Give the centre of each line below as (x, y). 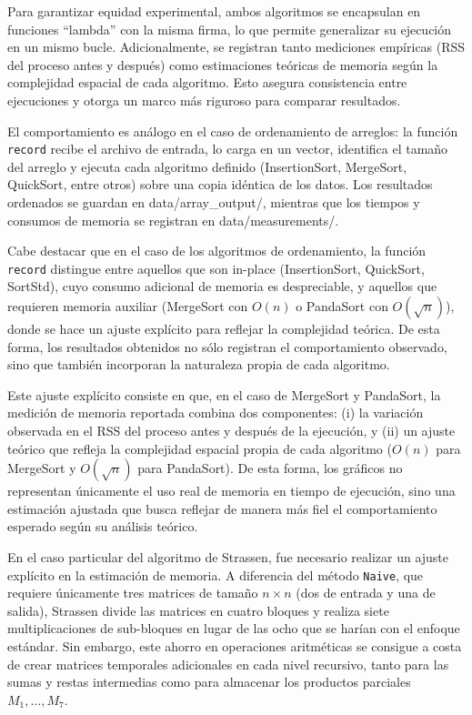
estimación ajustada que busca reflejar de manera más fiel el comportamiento (222, 508)
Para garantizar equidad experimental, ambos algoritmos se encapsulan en (214, 11)
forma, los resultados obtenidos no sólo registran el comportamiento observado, (227, 346)
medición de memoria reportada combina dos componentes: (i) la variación (216, 413)
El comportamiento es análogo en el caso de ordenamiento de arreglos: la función (233, 131)
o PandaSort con (342, 306)
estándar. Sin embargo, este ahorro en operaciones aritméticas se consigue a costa (235, 646)
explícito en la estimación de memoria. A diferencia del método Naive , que (216, 574)
